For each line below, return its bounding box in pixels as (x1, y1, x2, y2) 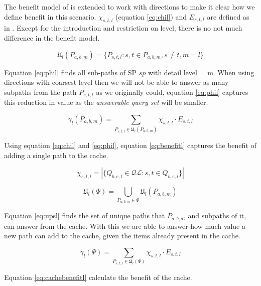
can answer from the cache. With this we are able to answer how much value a (4, 220, 245, 231)
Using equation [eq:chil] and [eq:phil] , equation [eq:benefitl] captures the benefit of (4, 140, 256, 151)
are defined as (207, 11, 249, 22)
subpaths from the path (4, 86, 77, 97)
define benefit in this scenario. (4, 11, 96, 22)
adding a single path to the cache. (4, 150, 108, 160)
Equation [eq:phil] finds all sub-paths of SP (4, 67, 137, 77)
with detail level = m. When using (148, 67, 254, 77)
